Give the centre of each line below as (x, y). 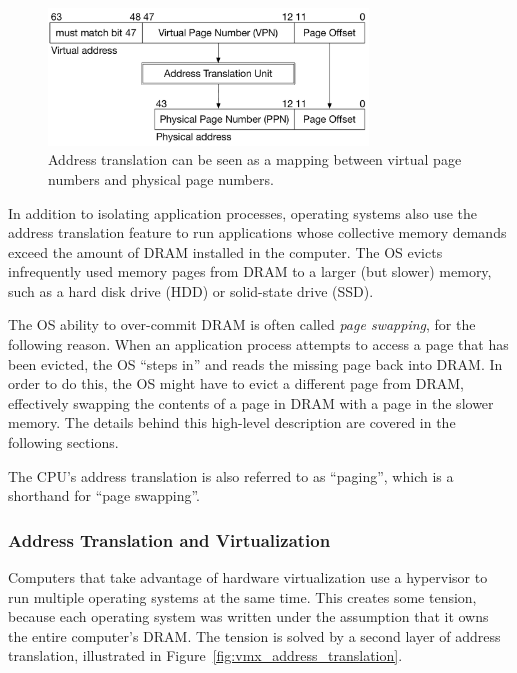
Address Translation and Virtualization (169, 539)
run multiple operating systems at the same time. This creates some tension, (242, 596)
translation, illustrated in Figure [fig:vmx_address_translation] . (205, 655)
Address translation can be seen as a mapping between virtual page (255, 159)
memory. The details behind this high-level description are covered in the (232, 422)
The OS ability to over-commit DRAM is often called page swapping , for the (242, 324)
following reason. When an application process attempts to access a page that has (258, 344)
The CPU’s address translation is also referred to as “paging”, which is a (231, 475)
